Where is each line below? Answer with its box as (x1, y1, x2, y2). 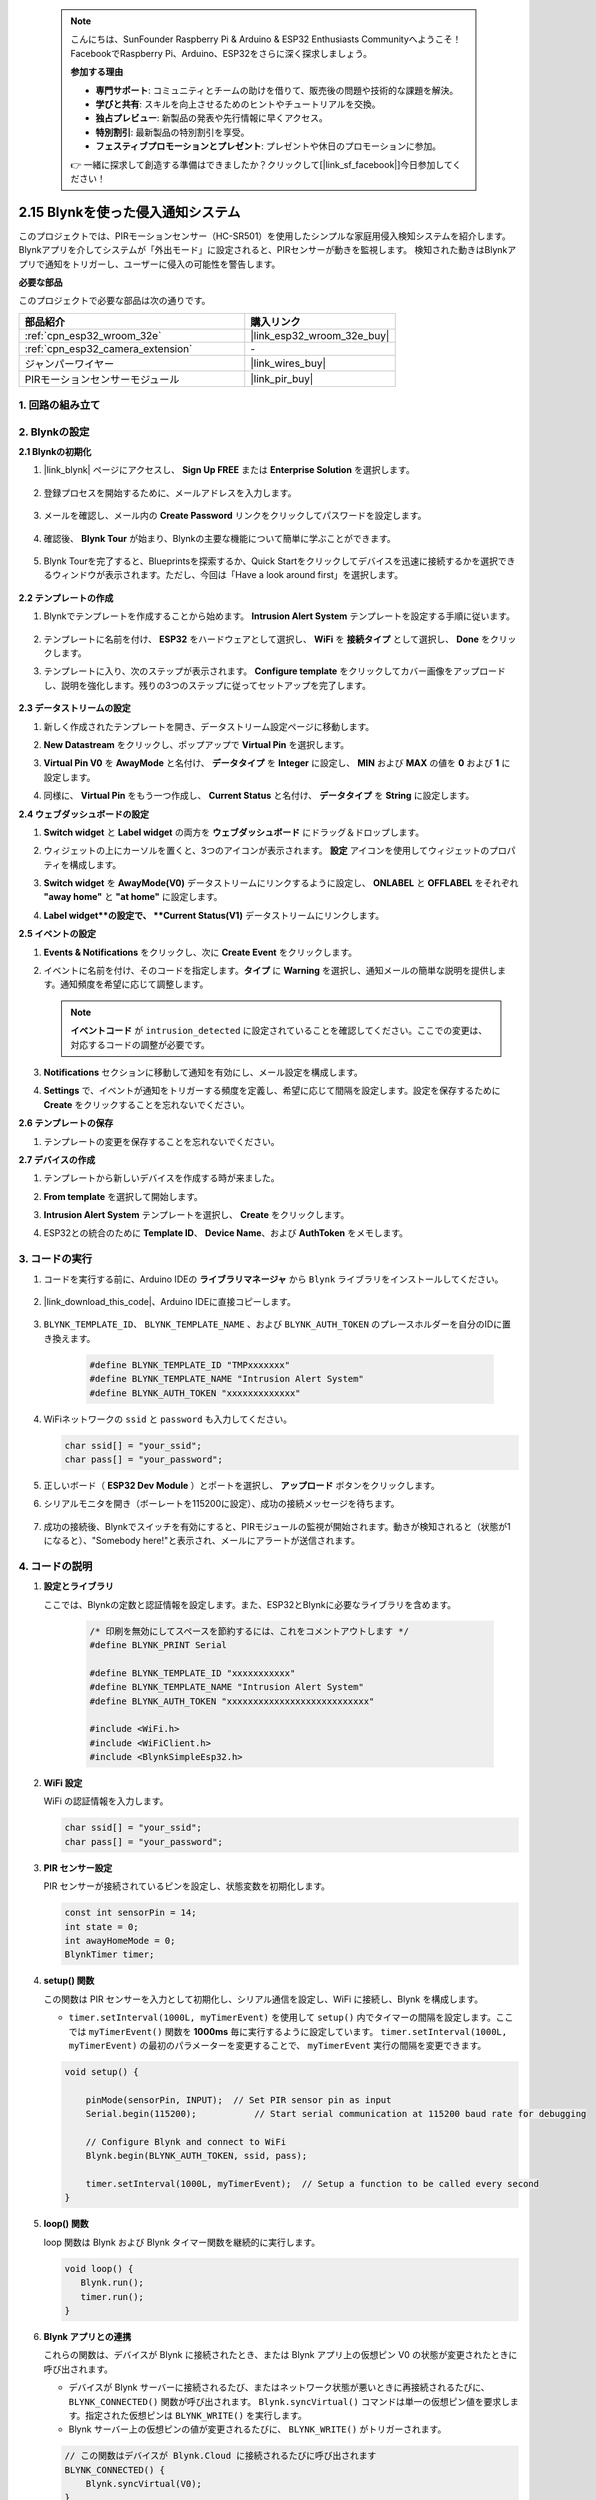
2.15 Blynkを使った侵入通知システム (18, 203, 241, 220)
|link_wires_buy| (250, 356, 327, 370)
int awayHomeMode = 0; (64, 1935, 176, 1946)
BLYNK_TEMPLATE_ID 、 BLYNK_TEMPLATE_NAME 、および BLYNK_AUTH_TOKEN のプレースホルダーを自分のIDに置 (43, 1318, 512, 1330)
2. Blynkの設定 (18, 425, 90, 439)
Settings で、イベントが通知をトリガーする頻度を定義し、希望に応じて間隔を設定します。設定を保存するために (43, 1085, 501, 1097)
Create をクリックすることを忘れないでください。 (43, 1098, 250, 1110)
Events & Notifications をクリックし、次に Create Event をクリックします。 (43, 946, 358, 958)
